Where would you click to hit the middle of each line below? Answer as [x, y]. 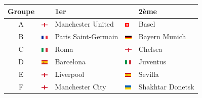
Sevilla [149, 74]
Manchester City [80, 86]
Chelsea [150, 49]
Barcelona [70, 61]
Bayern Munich [162, 36]
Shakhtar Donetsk [166, 86]
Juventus [152, 61]
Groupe [21, 11]
